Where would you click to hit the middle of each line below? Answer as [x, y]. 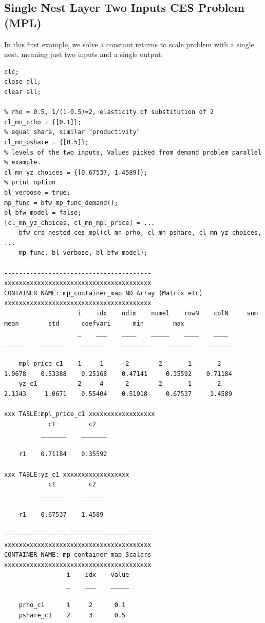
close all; [23, 82]
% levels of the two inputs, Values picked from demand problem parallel [133, 152]
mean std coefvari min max [94, 323]
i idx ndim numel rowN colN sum [168, 314]
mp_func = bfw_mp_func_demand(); [61, 203]
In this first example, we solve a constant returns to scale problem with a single [129, 44]
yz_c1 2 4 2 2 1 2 [120, 384]
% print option [30, 183]
